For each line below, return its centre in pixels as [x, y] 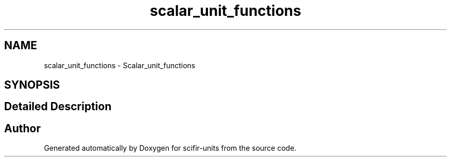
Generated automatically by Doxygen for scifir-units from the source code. [170, 148]
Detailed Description [58, 107]
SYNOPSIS [32, 85]
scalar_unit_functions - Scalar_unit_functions [120, 65]
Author [22, 128]
